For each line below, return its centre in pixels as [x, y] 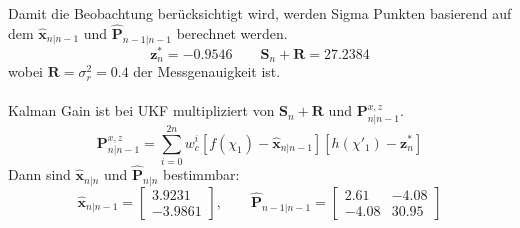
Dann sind [39, 174]
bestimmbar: [201, 174]
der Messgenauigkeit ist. [207, 71]
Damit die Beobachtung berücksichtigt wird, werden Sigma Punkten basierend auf [260, 13]
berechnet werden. [232, 32]
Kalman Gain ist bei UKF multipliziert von [141, 110]
